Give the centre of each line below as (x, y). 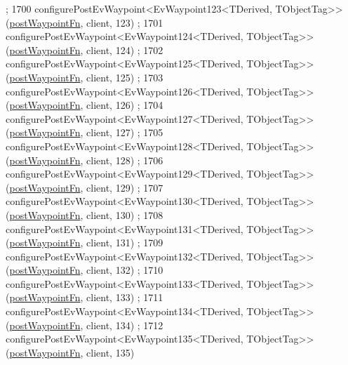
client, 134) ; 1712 (125, 325)
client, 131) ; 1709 (125, 243)
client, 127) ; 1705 (125, 132)
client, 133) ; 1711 (125, 297)
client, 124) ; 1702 (125, 49)
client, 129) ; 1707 (125, 187)
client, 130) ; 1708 (125, 214)
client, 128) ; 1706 (125, 160)
